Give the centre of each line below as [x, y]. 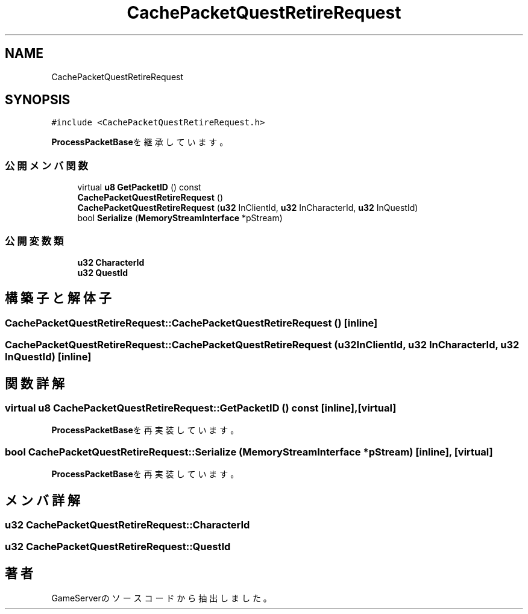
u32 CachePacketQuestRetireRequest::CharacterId [127, 525]
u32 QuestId [102, 272]
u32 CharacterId [111, 262]
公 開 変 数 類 [34, 241]
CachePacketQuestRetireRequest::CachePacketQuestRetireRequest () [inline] [191, 323]
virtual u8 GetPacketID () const [139, 187]
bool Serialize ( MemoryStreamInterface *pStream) [180, 218]
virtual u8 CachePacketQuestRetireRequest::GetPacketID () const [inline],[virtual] [201, 408]
